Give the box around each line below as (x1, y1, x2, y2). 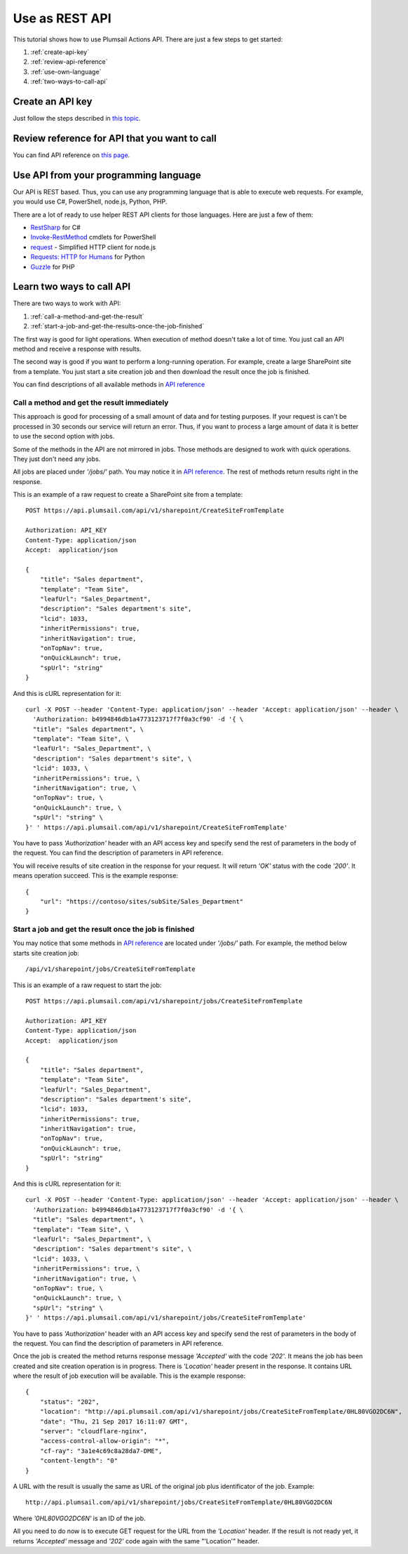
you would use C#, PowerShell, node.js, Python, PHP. (13, 197, 168, 206)
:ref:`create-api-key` (30, 48, 90, 56)
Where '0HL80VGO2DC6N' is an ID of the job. (13, 1514, 147, 1522)
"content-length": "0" (39, 1456, 118, 1465)
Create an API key (13, 95, 93, 107)
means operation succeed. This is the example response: (13, 871, 179, 880)
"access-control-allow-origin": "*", (39, 1437, 170, 1445)
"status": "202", (39, 1398, 100, 1406)
